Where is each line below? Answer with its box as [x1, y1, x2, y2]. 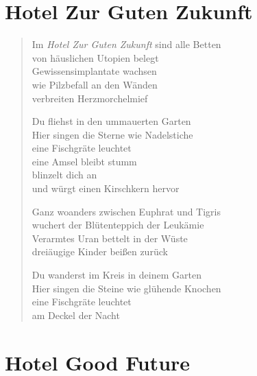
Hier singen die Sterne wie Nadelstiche [32, 127, 193, 141]
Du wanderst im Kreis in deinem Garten [32, 268, 201, 282]
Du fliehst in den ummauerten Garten [32, 114, 191, 128]
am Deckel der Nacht [32, 307, 120, 322]
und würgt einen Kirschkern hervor [32, 181, 180, 196]
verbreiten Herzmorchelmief [32, 91, 148, 105]
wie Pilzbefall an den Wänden [32, 77, 158, 91]
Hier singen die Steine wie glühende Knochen [32, 281, 221, 295]
